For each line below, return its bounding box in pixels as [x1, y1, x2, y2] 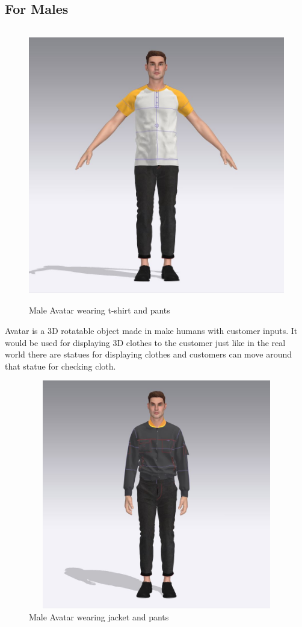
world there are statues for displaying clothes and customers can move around [5, 348, 292, 361]
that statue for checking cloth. [5, 359, 116, 372]
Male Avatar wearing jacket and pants [29, 610, 169, 623]
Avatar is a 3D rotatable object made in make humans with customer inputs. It [5, 324, 298, 336]
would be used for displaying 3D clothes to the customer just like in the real [5, 336, 286, 348]
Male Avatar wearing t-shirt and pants [29, 304, 170, 317]
